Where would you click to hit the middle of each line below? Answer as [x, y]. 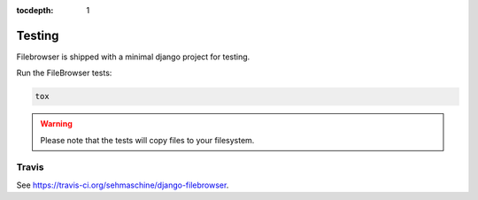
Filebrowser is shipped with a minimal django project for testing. [133, 57]
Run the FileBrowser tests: [64, 73]
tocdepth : [35, 10]
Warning [56, 124]
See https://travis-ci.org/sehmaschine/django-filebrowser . [123, 185]
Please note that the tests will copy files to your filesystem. [147, 140]
